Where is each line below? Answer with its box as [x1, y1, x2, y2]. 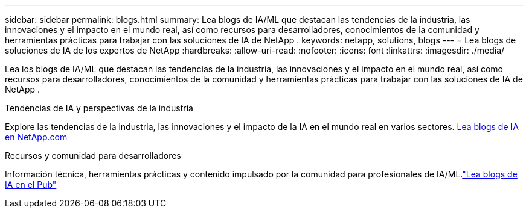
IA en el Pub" [5, 179, 57, 190]
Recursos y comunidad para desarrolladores [5, 150, 181, 161]
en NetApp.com [5, 132, 68, 142]
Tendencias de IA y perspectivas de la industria [5, 103, 193, 113]
